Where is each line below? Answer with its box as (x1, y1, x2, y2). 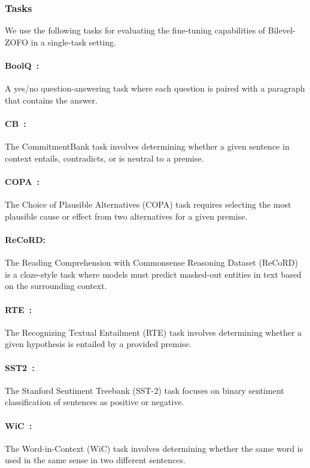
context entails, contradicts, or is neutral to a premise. (5, 151, 204, 164)
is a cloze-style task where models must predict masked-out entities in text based (5, 268, 302, 280)
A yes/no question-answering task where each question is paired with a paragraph (5, 82, 305, 95)
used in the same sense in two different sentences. (5, 454, 186, 466)
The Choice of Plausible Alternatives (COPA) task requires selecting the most (5, 198, 291, 211)
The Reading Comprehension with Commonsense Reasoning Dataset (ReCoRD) (5, 256, 298, 269)
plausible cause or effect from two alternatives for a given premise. (5, 209, 248, 222)
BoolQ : (5, 59, 39, 71)
